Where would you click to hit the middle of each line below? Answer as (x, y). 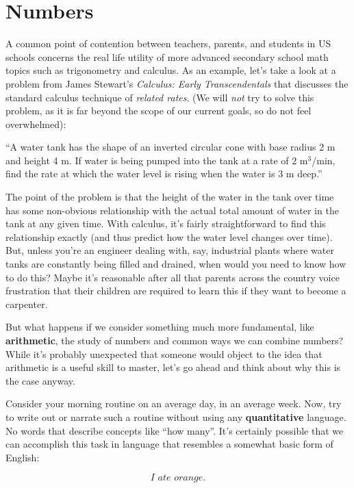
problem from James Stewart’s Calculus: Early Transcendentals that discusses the (177, 83)
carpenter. (27, 304)
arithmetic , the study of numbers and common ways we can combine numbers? (175, 340)
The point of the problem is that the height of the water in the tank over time (170, 197)
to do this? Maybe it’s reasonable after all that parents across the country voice (173, 277)
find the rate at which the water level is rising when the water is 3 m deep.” (164, 174)
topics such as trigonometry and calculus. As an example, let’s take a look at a (171, 70)
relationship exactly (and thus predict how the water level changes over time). (169, 236)
